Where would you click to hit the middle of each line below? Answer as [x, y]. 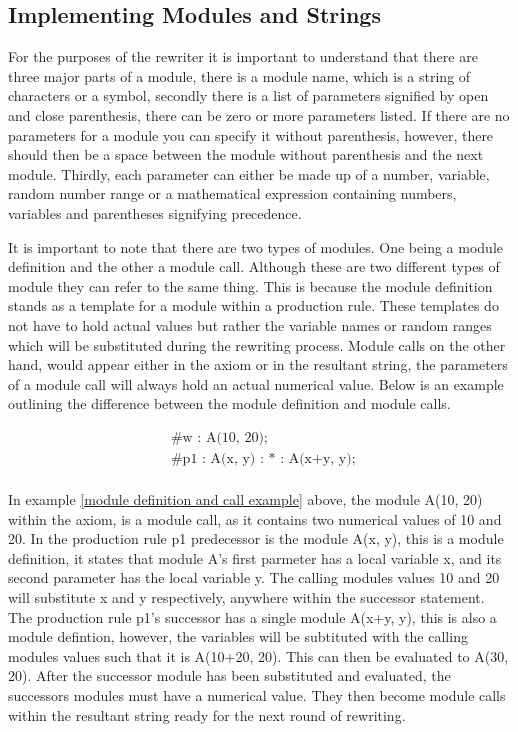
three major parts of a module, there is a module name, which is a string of [239, 75]
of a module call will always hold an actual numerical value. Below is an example [256, 383]
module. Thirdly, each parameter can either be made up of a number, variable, [249, 173]
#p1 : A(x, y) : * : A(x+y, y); [263, 458]
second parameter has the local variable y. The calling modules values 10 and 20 [254, 577]
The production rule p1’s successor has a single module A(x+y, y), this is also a [252, 616]
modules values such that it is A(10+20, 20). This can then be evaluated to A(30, [258, 655]
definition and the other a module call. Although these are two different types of [254, 266]
